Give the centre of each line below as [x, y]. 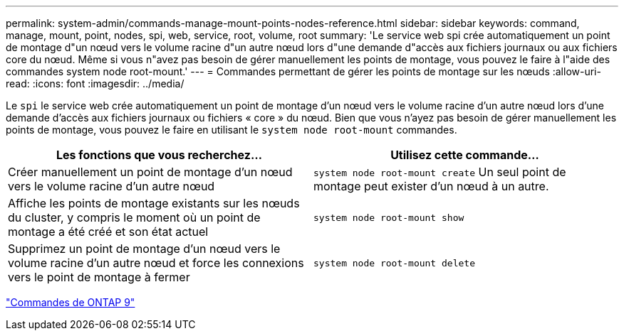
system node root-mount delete [394, 263]
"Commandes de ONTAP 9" [71, 302]
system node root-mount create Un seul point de [440, 172]
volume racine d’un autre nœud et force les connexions [156, 263]
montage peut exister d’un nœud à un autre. [431, 186]
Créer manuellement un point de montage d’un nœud [150, 172]
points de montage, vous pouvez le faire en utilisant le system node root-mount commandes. [232, 130]
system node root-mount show [389, 217]
